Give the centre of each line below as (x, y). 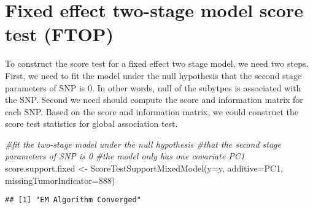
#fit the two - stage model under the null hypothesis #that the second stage (143, 144)
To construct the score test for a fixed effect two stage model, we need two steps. (157, 63)
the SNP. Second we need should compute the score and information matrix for (154, 100)
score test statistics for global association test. (91, 123)
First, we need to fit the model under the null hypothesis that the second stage (153, 75)
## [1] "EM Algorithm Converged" (73, 200)
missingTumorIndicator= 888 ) (60, 180)
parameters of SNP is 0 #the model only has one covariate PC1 (125, 156)
